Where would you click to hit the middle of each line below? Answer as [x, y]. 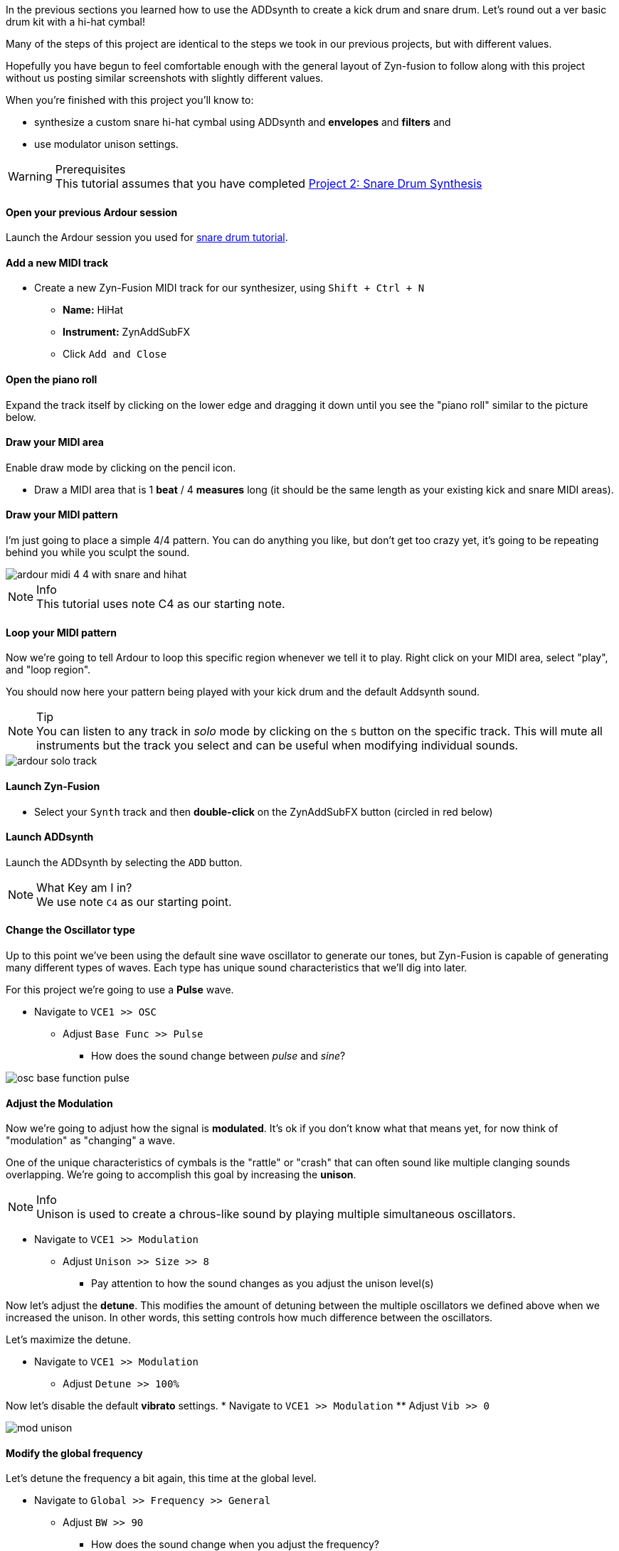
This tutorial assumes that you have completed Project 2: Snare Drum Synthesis [269, 183]
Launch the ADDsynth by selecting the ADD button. [124, 862]
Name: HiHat [93, 310]
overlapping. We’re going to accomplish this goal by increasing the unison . [181, 1175]
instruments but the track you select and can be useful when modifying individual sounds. [277, 746]
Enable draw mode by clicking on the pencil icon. [121, 467]
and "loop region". [48, 670]
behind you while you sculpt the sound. [98, 553]
